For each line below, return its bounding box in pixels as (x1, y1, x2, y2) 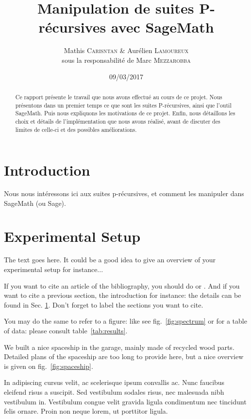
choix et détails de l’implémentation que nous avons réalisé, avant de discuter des (15, 117, 220, 125)
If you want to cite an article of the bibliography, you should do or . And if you (4, 280, 240, 291)
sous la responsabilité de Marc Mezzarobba (62, 55, 191, 65)
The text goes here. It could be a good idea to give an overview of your (4, 255, 216, 265)
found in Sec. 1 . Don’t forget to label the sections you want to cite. (4, 299, 203, 310)
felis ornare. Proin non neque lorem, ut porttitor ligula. (4, 406, 168, 416)
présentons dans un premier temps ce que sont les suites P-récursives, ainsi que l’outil (15, 101, 232, 109)
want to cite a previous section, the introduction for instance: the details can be (4, 290, 241, 300)
